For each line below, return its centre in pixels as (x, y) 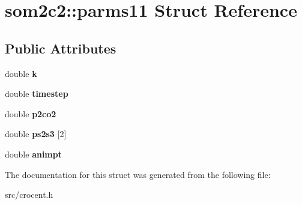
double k (21, 73)
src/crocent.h (29, 194)
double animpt (33, 154)
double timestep (37, 93)
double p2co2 (31, 113)
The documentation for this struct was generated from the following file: (138, 174)
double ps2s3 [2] (36, 134)
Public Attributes (61, 48)
